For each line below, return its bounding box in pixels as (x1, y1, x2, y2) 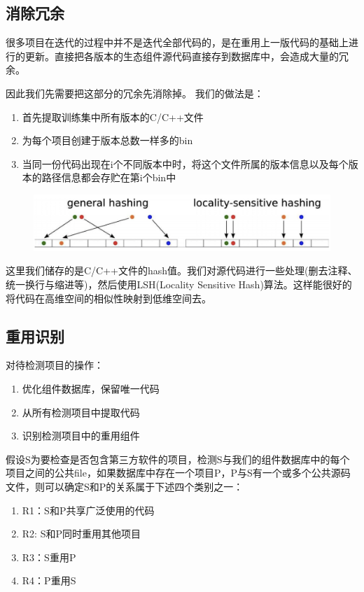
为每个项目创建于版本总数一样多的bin (22, 133, 193, 148)
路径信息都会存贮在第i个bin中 (41, 170, 176, 185)
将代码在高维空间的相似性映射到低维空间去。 (6, 290, 211, 305)
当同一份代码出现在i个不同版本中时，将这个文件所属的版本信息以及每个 (22, 156, 349, 171)
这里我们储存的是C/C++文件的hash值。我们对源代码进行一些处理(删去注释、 (6, 263, 358, 278)
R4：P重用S (22, 573, 76, 588)
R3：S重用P (22, 549, 76, 564)
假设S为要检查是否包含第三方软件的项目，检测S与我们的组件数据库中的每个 (6, 451, 350, 466)
